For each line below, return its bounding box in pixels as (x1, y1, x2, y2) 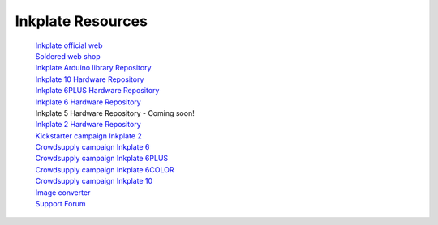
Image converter (35, 187, 91, 197)
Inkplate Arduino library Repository (35, 63, 152, 73)
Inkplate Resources (15, 12, 148, 30)
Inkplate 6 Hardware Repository (35, 97, 141, 107)
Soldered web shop (35, 51, 101, 61)
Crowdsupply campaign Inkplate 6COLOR (35, 164, 174, 174)
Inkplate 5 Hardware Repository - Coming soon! (35, 108, 195, 117)
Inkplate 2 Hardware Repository (35, 120, 141, 129)
